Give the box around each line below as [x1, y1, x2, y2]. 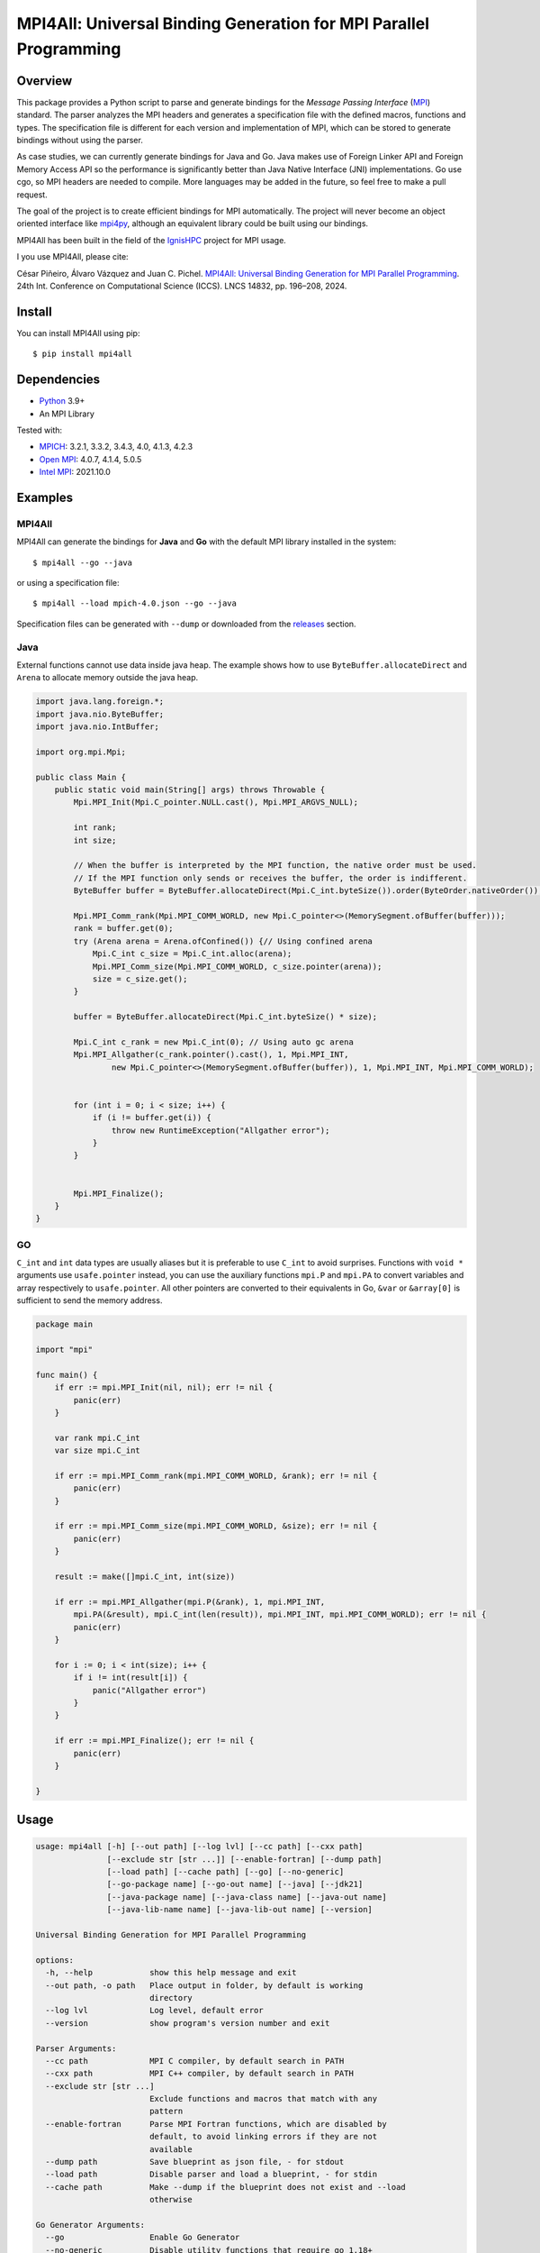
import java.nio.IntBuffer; [35, 722, 159, 732]
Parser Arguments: [35, 2043, 117, 2054]
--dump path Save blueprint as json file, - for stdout [45, 2157, 345, 2167]
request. [16, 189, 49, 200]
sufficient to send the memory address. [16, 1295, 163, 1306]
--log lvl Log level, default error [45, 2005, 265, 2016]
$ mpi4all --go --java [32, 557, 133, 568]
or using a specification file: [16, 578, 121, 588]
